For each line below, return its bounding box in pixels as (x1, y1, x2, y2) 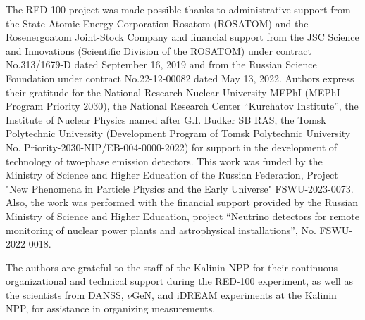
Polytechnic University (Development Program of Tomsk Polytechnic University (6, 126, 351, 141)
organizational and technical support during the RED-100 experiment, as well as (6, 274, 353, 288)
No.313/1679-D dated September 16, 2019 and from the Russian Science (6, 57, 317, 72)
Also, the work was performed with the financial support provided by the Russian (6, 195, 359, 210)
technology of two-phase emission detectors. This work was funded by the (6, 153, 323, 168)
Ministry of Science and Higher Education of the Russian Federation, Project (6, 167, 338, 182)
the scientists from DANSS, (6, 287, 124, 302)
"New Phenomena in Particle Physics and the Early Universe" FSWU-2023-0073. (6, 181, 354, 196)
